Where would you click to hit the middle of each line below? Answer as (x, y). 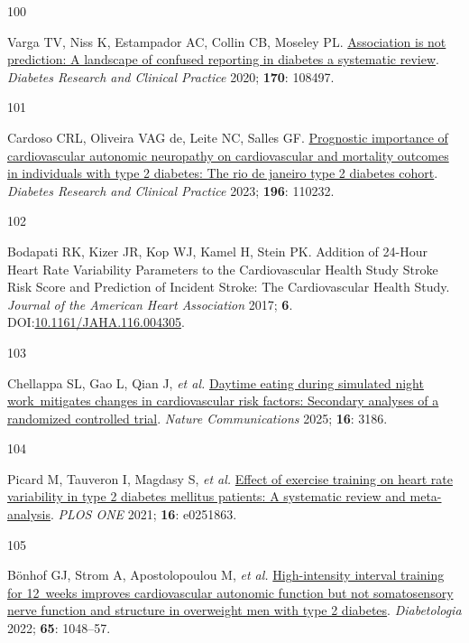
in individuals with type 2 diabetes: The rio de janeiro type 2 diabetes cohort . (223, 173)
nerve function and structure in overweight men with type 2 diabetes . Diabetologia (234, 610)
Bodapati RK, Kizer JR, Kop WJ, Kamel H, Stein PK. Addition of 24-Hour (218, 251)
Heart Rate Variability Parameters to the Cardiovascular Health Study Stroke (223, 269)
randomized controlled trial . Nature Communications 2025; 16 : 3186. (198, 418)
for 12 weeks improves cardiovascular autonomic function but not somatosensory (230, 592)
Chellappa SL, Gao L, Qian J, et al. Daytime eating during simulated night (216, 382)
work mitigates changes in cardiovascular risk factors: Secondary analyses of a (223, 401)
